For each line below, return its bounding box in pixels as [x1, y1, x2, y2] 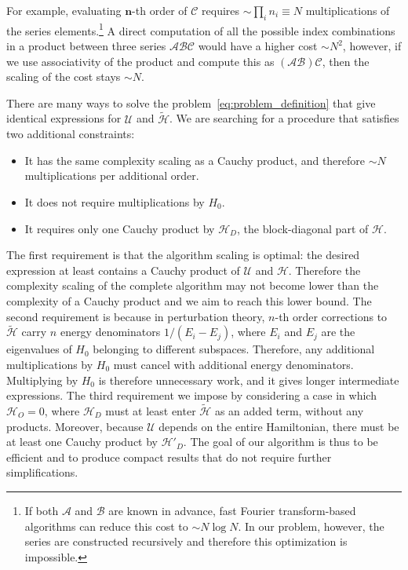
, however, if [342, 38, 402, 54]
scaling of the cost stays [6, 68, 121, 85]
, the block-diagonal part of [237, 220, 369, 236]
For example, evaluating [6, 2, 122, 18]
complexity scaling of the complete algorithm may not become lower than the [6, 277, 379, 294]
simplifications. [6, 464, 78, 480]
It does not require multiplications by [24, 194, 205, 210]
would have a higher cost [198, 38, 318, 54]
